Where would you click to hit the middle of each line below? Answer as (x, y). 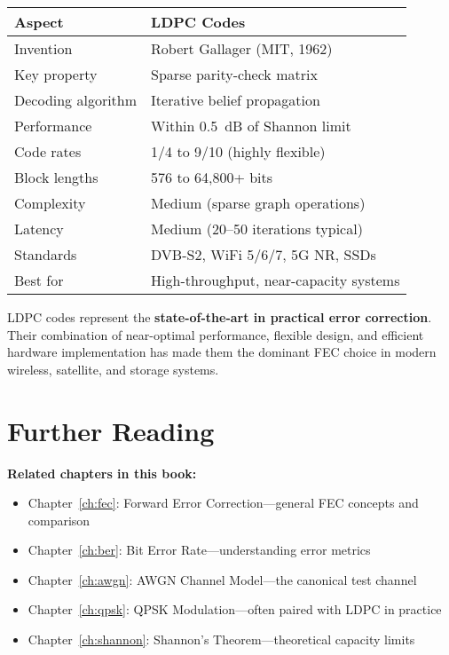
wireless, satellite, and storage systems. (113, 369)
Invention (43, 48)
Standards (46, 254)
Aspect (39, 22)
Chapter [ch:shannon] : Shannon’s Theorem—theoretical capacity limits (221, 639)
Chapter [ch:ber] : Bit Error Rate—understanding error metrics (199, 550)
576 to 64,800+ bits (212, 177)
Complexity (50, 203)
